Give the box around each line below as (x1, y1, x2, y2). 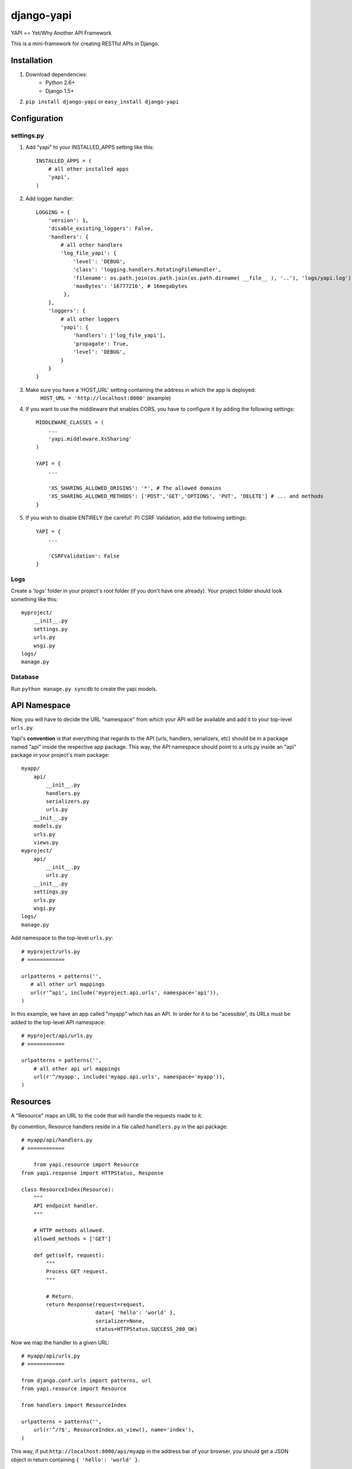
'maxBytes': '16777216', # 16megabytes (73, 283, 188, 290)
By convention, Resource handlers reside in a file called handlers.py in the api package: (11, 1123, 228, 1130)
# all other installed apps (48, 165, 129, 172)
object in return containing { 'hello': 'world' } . (11, 1456, 140, 1463)
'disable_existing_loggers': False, (48, 225, 154, 232)
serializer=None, (95, 1317, 145, 1324)
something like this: (11, 595, 58, 602)
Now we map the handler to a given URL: (11, 1339, 110, 1346)
